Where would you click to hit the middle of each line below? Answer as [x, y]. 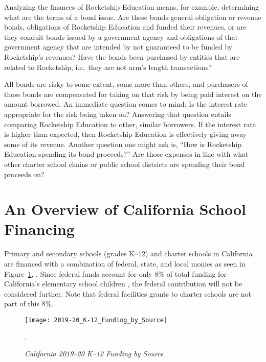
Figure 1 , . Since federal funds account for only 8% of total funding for [115, 273]
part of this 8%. [29, 304]
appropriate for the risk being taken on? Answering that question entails [118, 114]
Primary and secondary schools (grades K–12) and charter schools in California [128, 254]
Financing [39, 229]
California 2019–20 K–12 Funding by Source [94, 354]
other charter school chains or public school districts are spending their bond [125, 164]
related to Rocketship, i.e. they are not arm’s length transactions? [108, 67]
